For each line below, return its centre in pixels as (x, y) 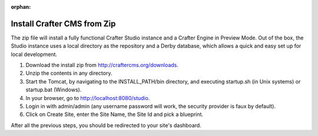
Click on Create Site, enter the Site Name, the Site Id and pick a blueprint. (114, 114)
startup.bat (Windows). (54, 90)
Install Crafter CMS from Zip (63, 24)
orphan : (21, 7)
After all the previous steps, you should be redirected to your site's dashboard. (106, 125)
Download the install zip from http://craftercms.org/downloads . (102, 65)
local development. (34, 54)
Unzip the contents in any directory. (69, 73)
